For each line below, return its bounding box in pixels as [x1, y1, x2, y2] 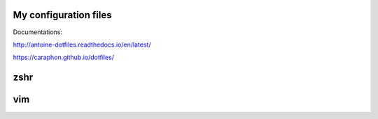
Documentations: [13, 28, 63, 36]
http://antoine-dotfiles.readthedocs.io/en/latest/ [13, 40, 151, 49]
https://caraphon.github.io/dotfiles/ [13, 53, 115, 62]
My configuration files [13, 9, 112, 21]
